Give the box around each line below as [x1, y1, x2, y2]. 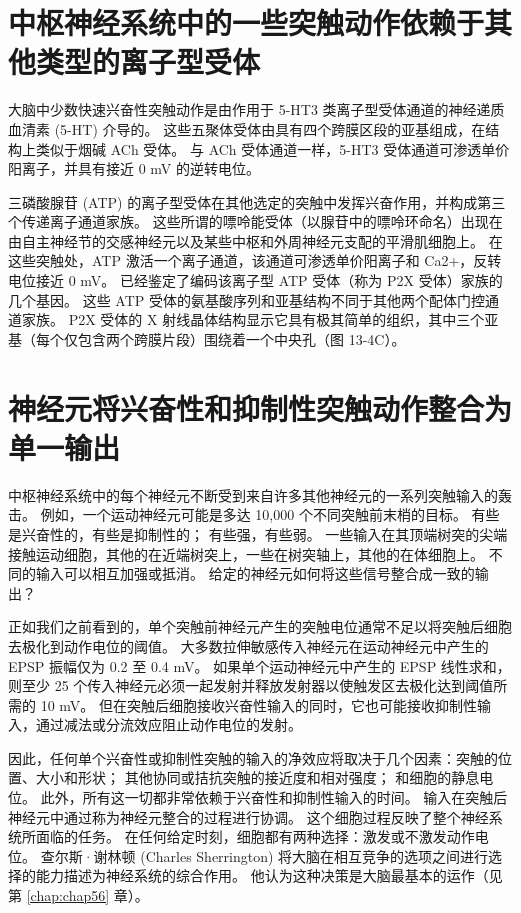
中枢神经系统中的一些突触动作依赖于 [8, 2, 485, 43]
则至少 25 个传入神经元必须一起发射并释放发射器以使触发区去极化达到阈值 [8, 675, 494, 696]
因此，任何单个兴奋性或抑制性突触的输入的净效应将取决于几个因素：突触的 [8, 747, 498, 768]
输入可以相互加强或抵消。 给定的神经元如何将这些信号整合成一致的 [35, 563, 475, 584]
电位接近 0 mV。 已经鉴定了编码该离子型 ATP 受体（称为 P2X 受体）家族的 [8, 270, 503, 291]
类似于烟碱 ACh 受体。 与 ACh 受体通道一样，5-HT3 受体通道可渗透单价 [35, 138, 510, 159]
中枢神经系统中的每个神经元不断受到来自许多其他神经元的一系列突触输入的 [8, 484, 498, 505]
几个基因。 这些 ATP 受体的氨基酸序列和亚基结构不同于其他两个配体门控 [8, 289, 485, 310]
